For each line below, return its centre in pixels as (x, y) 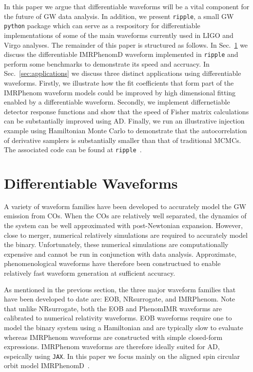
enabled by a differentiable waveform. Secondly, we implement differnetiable (117, 102)
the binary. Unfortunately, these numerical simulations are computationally (116, 244)
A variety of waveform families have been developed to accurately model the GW (125, 206)
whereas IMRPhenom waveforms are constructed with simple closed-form (113, 337)
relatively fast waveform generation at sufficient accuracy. (90, 273)
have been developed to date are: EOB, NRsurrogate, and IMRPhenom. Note (120, 299)
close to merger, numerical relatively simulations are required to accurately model (126, 235)
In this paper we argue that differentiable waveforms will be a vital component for (127, 6)
